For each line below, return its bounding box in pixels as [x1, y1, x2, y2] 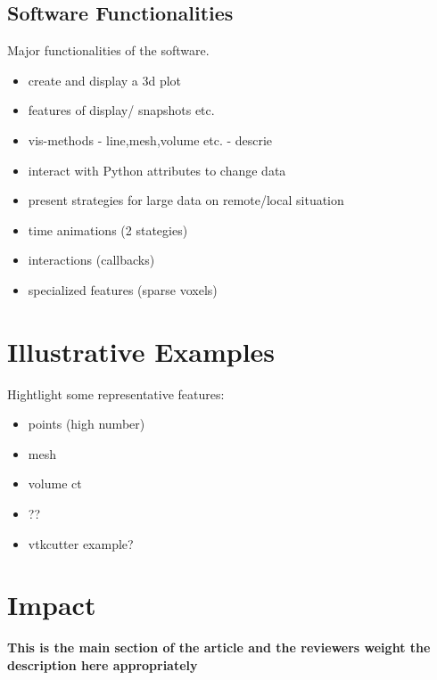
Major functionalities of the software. [7, 41, 210, 60]
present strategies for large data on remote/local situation [28, 191, 344, 209]
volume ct [28, 474, 82, 493]
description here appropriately [7, 655, 198, 674]
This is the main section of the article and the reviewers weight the [7, 638, 431, 657]
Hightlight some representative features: [7, 384, 225, 403]
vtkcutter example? [28, 534, 134, 553]
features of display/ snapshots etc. [28, 101, 215, 119]
